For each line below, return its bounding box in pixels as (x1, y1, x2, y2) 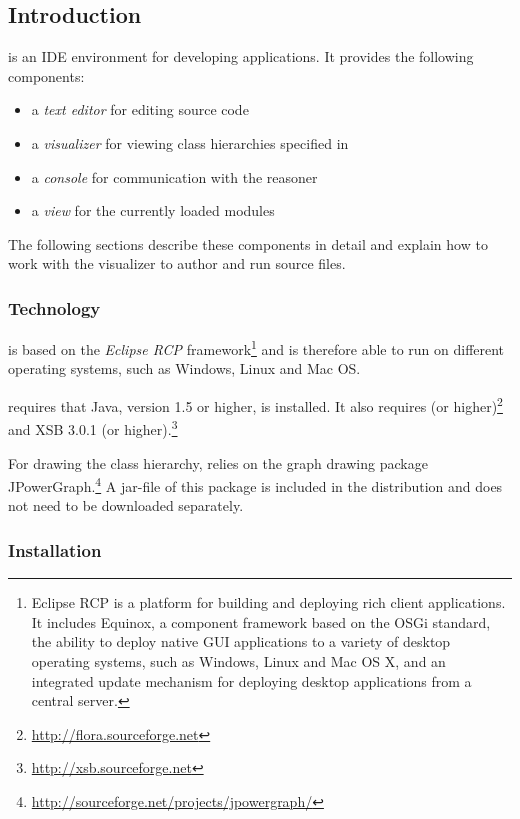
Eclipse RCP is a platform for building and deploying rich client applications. (31, 592, 506, 613)
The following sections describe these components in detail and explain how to (8, 233, 488, 254)
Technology (8, 295, 101, 320)
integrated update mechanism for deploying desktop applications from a (31, 670, 472, 691)
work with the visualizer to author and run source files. (8, 253, 346, 274)
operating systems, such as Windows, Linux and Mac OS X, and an (31, 650, 446, 671)
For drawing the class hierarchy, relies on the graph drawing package (8, 452, 428, 473)
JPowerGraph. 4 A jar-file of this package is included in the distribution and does (8, 473, 503, 496)
